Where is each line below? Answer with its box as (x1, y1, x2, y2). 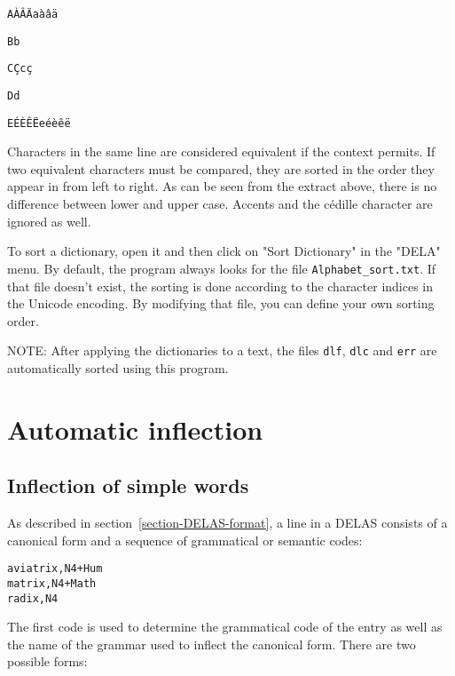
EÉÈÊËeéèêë (7, 116, 71, 130)
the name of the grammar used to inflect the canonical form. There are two (7, 634, 416, 653)
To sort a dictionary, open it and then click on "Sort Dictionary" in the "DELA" (7, 242, 441, 260)
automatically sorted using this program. (7, 358, 229, 377)
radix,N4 (7, 592, 59, 605)
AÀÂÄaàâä (7, 8, 59, 20)
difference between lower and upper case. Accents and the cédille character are (7, 195, 433, 213)
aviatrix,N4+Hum (7, 562, 103, 576)
